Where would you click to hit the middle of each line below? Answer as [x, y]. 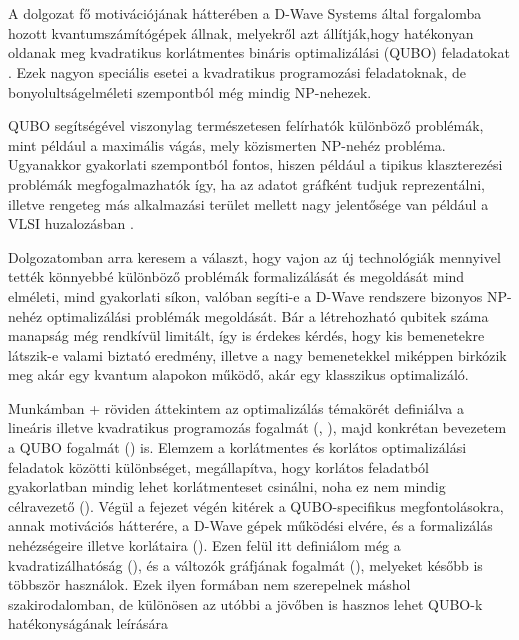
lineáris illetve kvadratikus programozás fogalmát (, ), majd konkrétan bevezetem [257, 427]
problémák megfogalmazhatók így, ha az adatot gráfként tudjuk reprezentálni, [246, 183]
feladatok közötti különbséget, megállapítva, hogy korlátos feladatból [219, 466]
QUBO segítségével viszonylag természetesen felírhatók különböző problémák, [246, 125]
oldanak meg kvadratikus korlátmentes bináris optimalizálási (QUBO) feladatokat [259, 52]
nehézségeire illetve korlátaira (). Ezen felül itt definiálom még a [204, 545]
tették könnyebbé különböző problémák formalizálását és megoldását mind [236, 276]
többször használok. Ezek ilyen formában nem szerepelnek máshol [209, 584]
